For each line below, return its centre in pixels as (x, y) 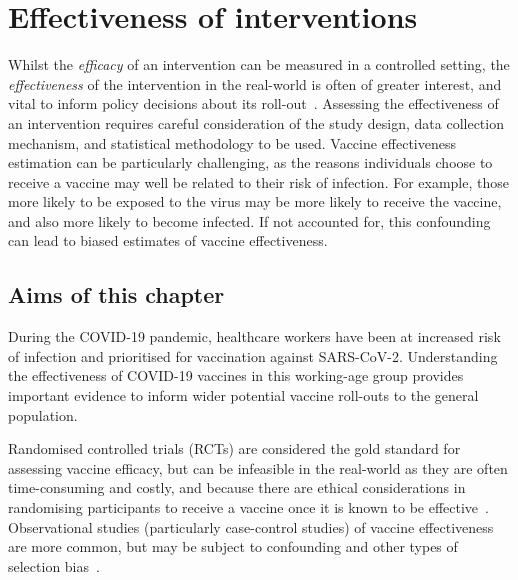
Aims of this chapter (116, 294)
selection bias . (54, 565)
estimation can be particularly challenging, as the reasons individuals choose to (250, 162)
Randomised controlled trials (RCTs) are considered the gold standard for (234, 448)
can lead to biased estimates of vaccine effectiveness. (168, 240)
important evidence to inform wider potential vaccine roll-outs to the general (243, 395)
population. (43, 414)
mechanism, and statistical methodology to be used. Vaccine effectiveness (232, 142)
